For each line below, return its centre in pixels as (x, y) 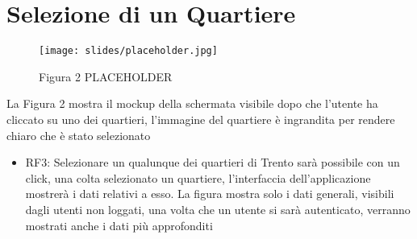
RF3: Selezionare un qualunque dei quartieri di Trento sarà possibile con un (213, 162)
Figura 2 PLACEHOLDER (106, 76)
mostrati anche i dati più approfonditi (119, 225)
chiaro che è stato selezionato (79, 135)
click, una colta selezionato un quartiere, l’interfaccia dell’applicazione (198, 177)
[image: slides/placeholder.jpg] (128, 51)
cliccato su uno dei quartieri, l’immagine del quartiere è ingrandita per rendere (201, 119)
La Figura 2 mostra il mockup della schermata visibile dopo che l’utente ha (192, 103)
